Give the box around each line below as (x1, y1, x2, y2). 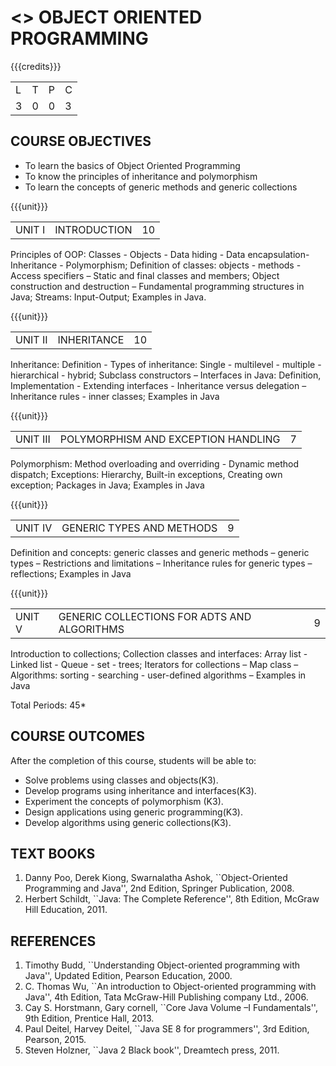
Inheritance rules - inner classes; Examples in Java (10, 390, 220, 402)
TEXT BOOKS (10, 845, 96, 862)
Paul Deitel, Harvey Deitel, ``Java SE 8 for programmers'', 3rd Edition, (24, 1023, 310, 1035)
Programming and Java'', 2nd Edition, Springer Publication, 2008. (24, 882, 295, 895)
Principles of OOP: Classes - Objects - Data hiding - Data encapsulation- (10, 248, 310, 260)
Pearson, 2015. (24, 1034, 87, 1046)
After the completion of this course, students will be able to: (10, 754, 257, 766)
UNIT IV (15, 521, 53, 535)
